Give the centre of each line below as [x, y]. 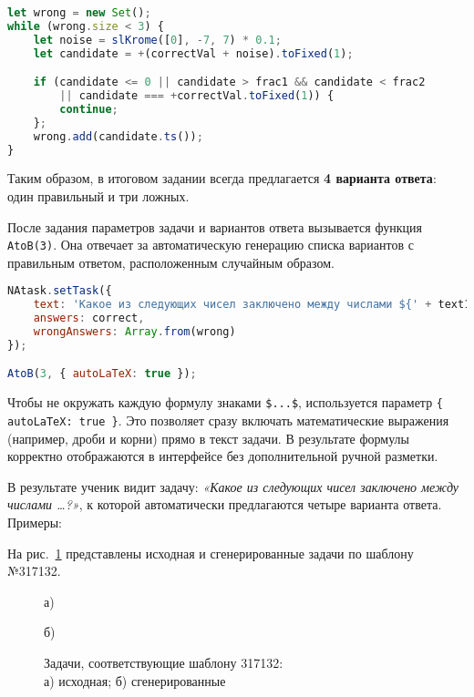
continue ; [89, 109]
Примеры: [35, 523]
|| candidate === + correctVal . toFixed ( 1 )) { [197, 96]
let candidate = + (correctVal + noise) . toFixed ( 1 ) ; [193, 53]
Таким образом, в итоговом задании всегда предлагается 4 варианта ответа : [222, 178]
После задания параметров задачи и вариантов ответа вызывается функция [215, 226]
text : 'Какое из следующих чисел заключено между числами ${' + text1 [252, 305]
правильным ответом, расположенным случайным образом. [171, 262]
